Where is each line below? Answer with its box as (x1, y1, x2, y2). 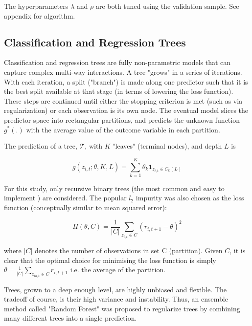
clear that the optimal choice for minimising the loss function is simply (4, 255, 216, 265)
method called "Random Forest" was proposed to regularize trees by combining (4, 303, 240, 313)
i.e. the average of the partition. (70, 264, 166, 275)
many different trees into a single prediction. (4, 313, 137, 323)
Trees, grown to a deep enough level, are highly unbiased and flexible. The (4, 284, 227, 294)
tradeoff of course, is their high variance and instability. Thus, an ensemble (4, 294, 228, 304)
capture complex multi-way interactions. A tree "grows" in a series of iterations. (4, 66, 242, 77)
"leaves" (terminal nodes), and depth (113, 141, 222, 151)
